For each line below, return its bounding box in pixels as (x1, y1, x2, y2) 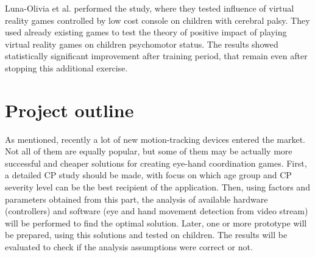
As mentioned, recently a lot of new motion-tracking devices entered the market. (5, 132, 305, 145)
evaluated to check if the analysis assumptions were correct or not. (5, 241, 253, 253)
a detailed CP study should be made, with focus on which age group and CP (5, 168, 292, 181)
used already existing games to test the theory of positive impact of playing (5, 26, 287, 38)
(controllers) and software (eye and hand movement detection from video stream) (5, 205, 308, 217)
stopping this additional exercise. (5, 61, 128, 74)
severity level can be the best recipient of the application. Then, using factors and (5, 181, 310, 194)
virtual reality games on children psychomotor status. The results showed (5, 37, 278, 50)
